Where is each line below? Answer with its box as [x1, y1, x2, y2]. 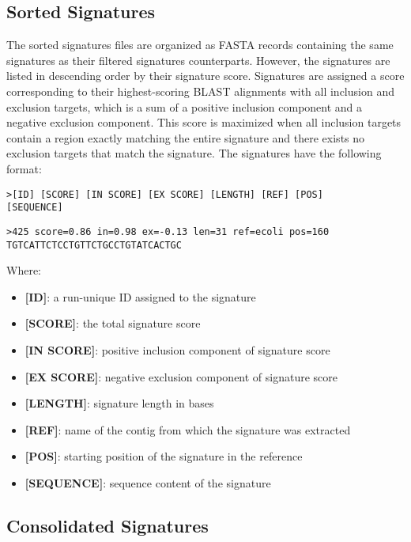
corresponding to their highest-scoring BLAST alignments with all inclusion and [6, 82, 394, 99]
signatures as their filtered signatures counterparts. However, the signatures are [6, 51, 390, 68]
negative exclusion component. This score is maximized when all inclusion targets [6, 114, 402, 131]
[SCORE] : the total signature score [25, 315, 201, 332]
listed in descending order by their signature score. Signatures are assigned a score [6, 67, 405, 84]
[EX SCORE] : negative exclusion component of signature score [25, 368, 338, 385]
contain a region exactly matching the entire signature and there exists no [6, 129, 365, 146]
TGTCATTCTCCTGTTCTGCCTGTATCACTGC [6, 239, 182, 251]
